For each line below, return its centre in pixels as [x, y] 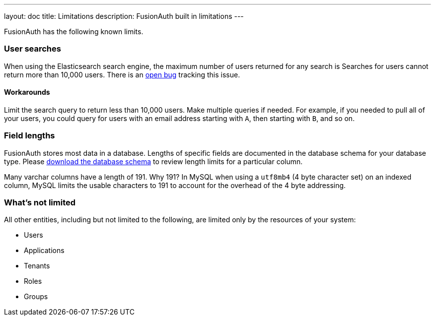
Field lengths [30, 136]
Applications [44, 251]
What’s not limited [40, 203]
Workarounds [27, 92]
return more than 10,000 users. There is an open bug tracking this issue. [122, 74]
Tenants [37, 266]
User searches [33, 49]
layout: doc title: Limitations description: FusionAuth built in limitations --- [124, 16]
